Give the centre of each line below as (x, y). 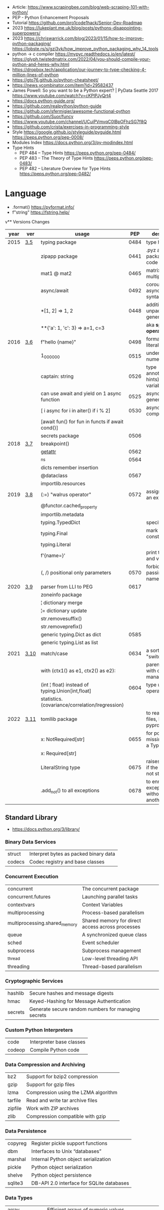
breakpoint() (55, 444)
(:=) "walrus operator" (66, 494)
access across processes (111, 927)
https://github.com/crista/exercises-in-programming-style (71, 127)
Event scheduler (101, 942)
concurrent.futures (29, 896)
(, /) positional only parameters (76, 573)
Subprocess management (112, 950)
